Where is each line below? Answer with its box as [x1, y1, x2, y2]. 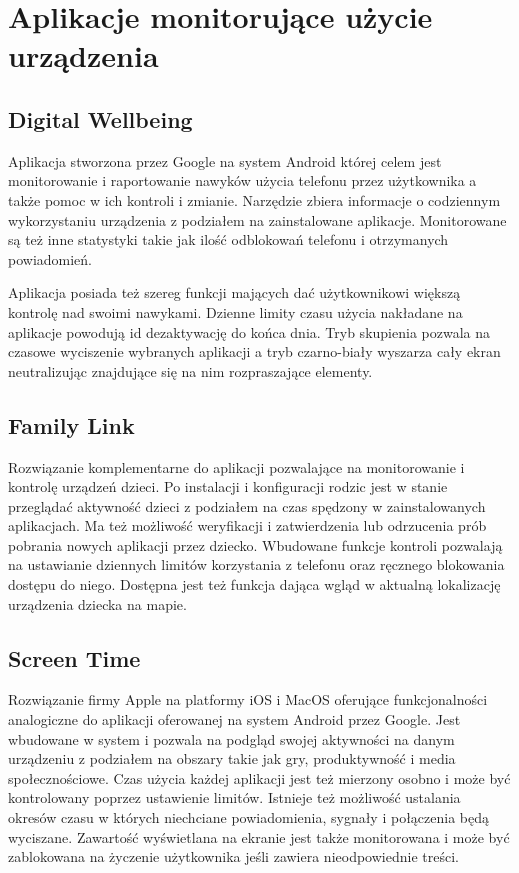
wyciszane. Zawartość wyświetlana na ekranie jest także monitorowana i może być [8, 826, 510, 847]
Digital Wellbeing [8, 103, 193, 134]
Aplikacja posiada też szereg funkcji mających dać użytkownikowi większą [8, 282, 461, 303]
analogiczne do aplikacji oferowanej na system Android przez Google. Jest [8, 709, 461, 730]
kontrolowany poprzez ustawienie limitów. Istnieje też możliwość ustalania [8, 787, 461, 808]
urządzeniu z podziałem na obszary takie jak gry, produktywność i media [8, 748, 456, 769]
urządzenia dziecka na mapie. [8, 593, 187, 614]
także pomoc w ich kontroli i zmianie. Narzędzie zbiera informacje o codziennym [8, 189, 501, 210]
